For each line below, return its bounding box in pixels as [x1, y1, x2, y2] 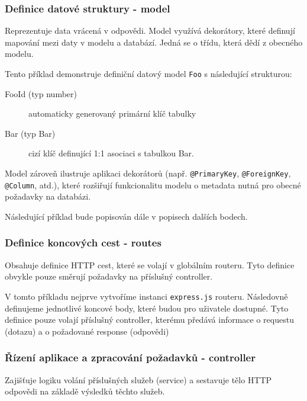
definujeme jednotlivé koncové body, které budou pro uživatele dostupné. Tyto [5, 301, 289, 314]
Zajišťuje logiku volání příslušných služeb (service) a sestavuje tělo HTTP [5, 373, 272, 386]
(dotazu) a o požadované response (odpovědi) [5, 325, 169, 337]
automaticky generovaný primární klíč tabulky [28, 107, 196, 120]
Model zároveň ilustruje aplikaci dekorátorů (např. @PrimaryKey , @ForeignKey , [5, 167, 291, 179]
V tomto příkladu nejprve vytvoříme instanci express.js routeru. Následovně [5, 290, 288, 302]
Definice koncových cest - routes [5, 235, 161, 250]
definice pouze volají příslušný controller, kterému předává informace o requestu [5, 313, 294, 326]
